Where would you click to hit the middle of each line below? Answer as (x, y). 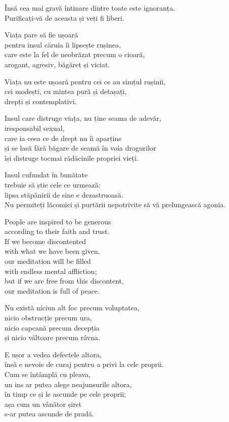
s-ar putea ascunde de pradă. (49, 414)
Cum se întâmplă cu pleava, (48, 374)
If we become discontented (45, 241)
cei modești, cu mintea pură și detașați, (66, 91)
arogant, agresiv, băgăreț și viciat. (57, 64)
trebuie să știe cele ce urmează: (53, 184)
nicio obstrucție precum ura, (48, 318)
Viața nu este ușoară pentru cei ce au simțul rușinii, (85, 81)
